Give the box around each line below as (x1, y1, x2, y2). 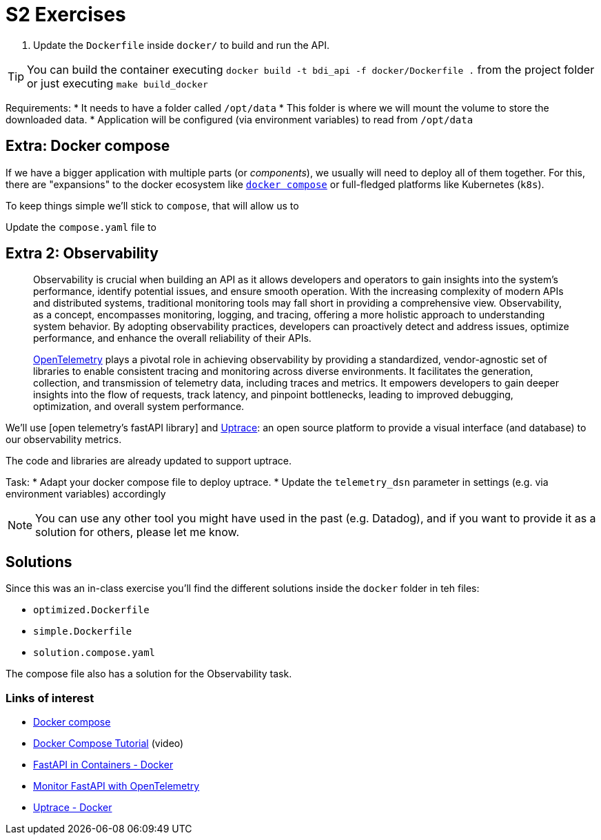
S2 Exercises (6, 3, 126, 26)
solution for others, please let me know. (35, 525, 240, 540)
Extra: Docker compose (6, 137, 170, 155)
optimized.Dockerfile (33, 604, 150, 616)
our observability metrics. (6, 433, 122, 446)
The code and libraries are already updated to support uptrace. (6, 455, 292, 467)
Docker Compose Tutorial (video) (33, 737, 184, 750)
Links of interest (6, 690, 94, 705)
